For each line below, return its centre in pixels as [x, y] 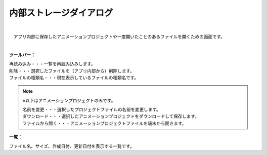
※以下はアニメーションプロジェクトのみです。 [69, 100]
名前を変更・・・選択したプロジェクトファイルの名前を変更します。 [91, 110]
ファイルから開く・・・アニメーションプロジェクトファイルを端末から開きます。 [104, 123]
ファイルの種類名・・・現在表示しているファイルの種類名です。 [74, 77]
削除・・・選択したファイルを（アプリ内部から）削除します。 [72, 71]
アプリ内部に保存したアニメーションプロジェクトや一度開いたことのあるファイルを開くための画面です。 [119, 37]
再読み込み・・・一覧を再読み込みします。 [52, 64]
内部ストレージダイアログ [61, 13]
